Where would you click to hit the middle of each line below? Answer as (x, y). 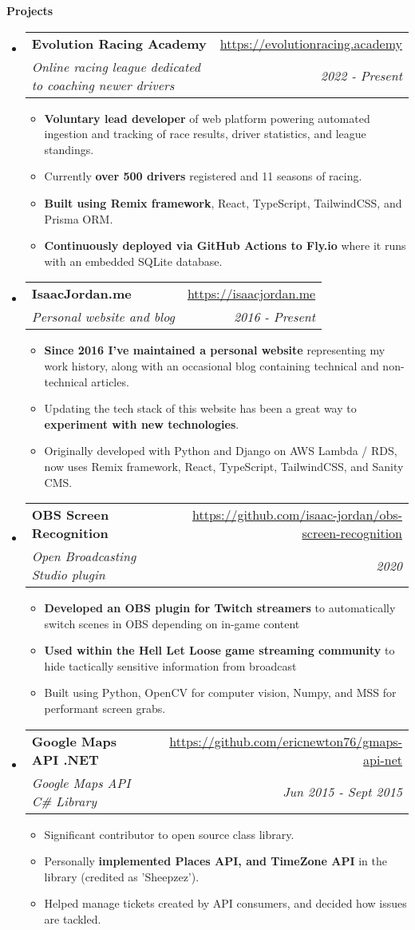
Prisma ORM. (79, 218)
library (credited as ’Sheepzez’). (122, 876)
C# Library (64, 801)
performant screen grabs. (105, 708)
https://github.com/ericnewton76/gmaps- (286, 741)
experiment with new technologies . (142, 423)
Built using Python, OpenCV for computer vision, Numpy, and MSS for (220, 693)
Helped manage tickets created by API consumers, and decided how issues (225, 903)
